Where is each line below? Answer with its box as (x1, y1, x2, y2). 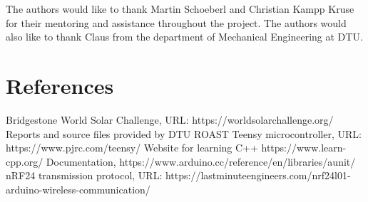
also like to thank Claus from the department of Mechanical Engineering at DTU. (6, 29, 363, 44)
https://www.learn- (261, 140, 347, 155)
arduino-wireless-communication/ (6, 181, 150, 196)
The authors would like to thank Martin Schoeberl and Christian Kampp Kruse (6, 1, 354, 16)
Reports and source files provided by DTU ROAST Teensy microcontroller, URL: (6, 126, 362, 141)
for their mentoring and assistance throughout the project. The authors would (6, 15, 347, 30)
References (6, 70, 114, 100)
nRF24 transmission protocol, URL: (6, 168, 163, 183)
